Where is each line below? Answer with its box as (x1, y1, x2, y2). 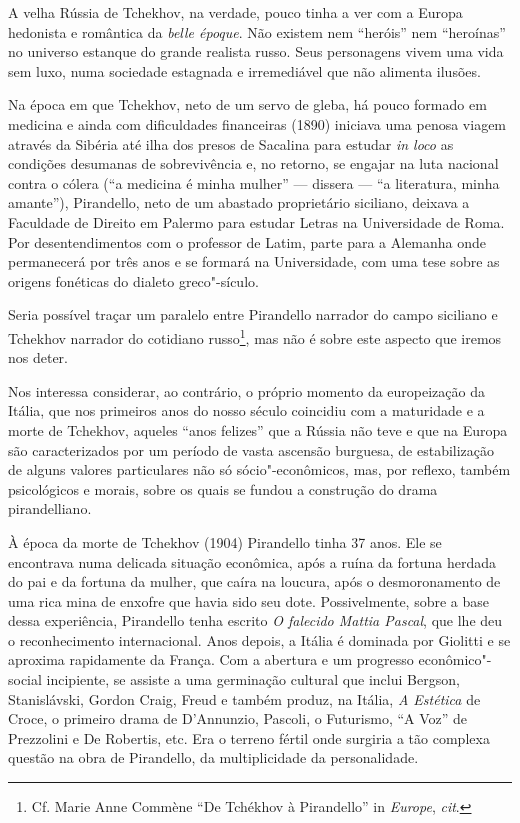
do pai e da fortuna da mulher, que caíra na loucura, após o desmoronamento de (8, 571, 501, 592)
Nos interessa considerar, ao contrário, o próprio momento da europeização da (8, 380, 485, 401)
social (8, 669, 42, 690)
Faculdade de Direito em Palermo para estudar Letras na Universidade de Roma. (8, 211, 505, 232)
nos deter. (8, 347, 69, 368)
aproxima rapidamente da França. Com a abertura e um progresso (8, 649, 414, 670)
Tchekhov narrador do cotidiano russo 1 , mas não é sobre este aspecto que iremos (8, 324, 502, 348)
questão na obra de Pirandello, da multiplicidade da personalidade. (8, 747, 419, 768)
